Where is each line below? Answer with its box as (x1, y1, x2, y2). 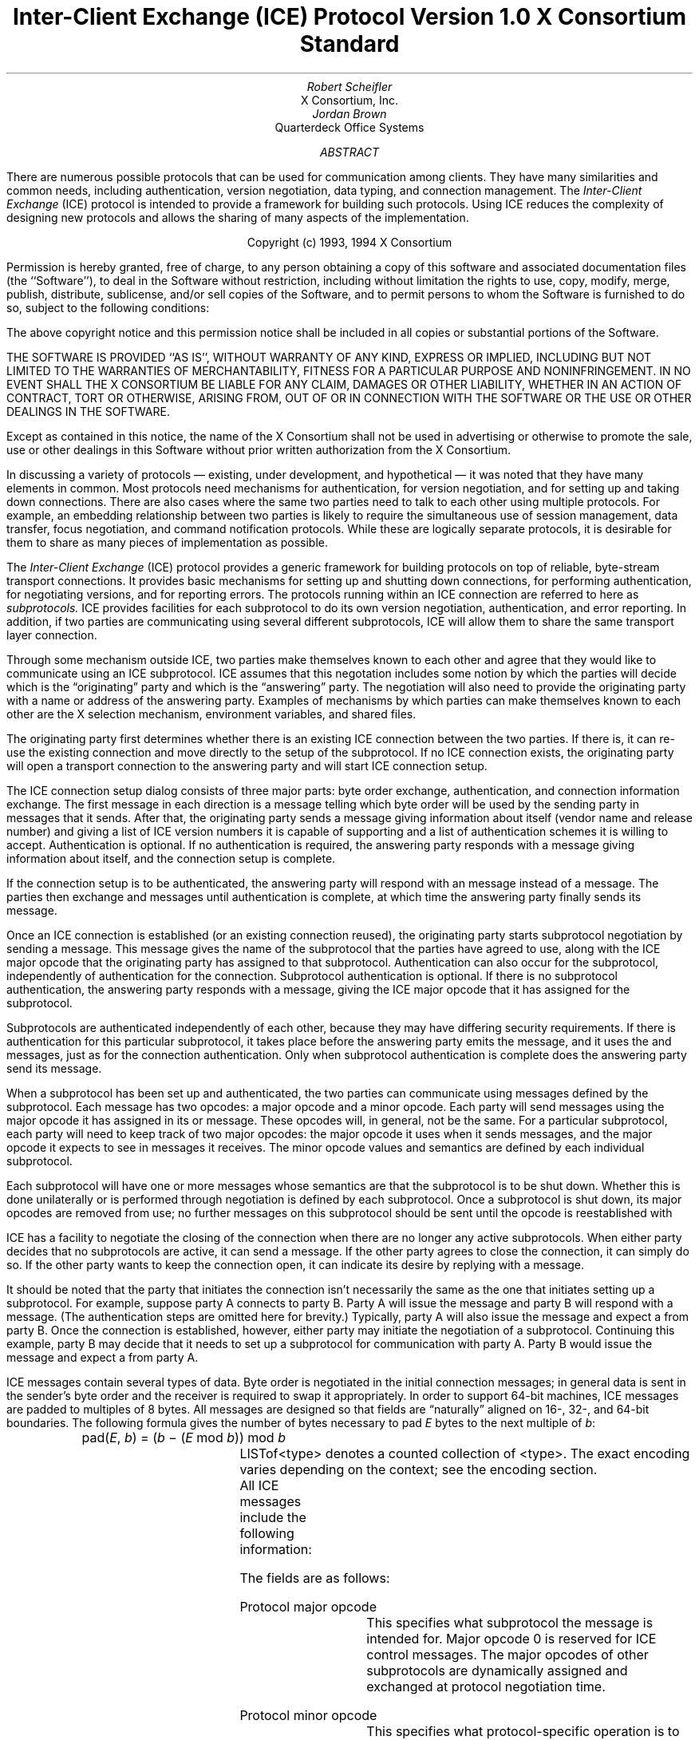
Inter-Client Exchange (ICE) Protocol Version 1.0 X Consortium (12, 3, 687, 30)
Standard (299, 30, 400, 57)
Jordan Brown (312, 106, 387, 121)
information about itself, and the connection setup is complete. (6, 851, 336, 865)
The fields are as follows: (239, 1569, 390, 1586)
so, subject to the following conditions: (6, 300, 210, 314)
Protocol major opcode (239, 1598, 377, 1615)
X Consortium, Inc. (300, 93, 399, 107)
